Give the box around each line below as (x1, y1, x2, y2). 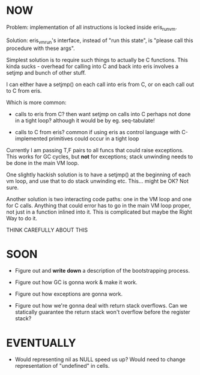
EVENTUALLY (6, 336, 76, 350)
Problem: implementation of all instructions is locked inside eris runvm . (6, 23, 177, 32)
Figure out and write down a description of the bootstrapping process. (14, 267, 190, 274)
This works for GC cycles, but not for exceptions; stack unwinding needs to (6, 153, 193, 160)
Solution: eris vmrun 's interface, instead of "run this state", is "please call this (6, 37, 193, 45)
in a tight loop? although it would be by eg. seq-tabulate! (14, 117, 155, 124)
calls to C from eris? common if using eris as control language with (14, 128, 181, 135)
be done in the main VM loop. (6, 159, 79, 166)
